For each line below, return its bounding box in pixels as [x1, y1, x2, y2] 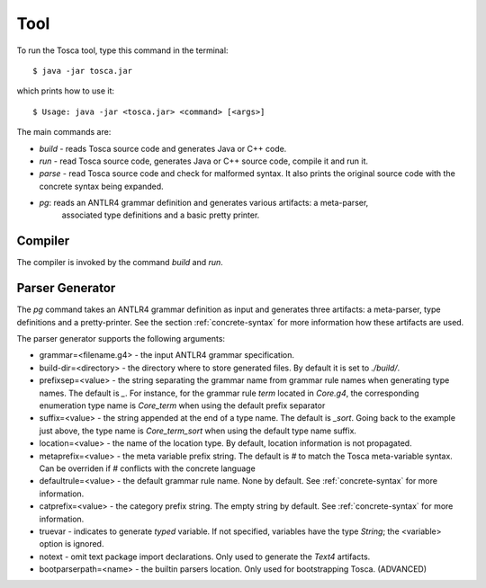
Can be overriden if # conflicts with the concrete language [39, 463, 256, 474]
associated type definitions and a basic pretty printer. [61, 209, 260, 220]
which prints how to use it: [16, 85, 115, 96]
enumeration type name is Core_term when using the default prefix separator [39, 400, 326, 411]
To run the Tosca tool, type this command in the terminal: [16, 45, 229, 56]
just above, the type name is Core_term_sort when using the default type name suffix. [39, 425, 357, 436]
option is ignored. [39, 539, 104, 549]
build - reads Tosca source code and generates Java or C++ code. [39, 143, 287, 154]
